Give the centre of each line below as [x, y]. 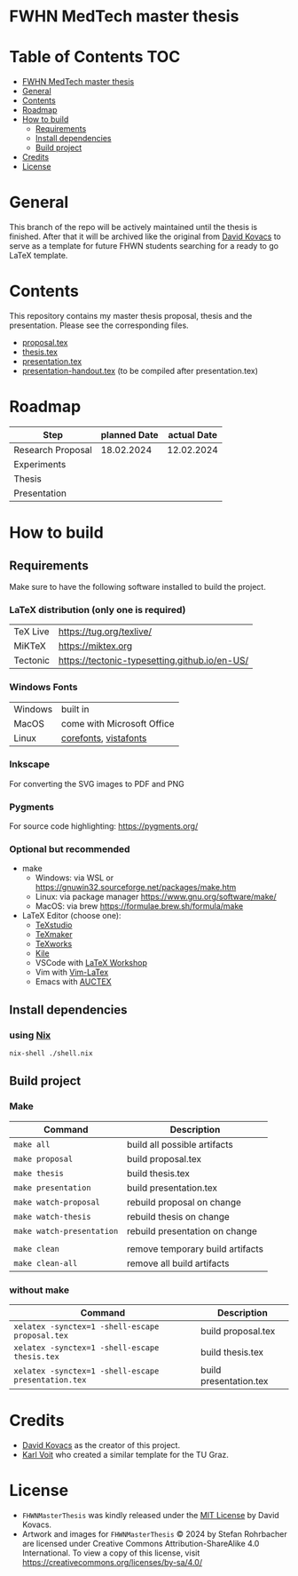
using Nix [30, 1035]
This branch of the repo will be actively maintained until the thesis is [133, 227]
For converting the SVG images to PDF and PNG [97, 784]
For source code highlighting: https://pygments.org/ [104, 826]
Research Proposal [53, 450]
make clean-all [46, 1263]
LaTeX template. [39, 256]
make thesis [39, 1173]
